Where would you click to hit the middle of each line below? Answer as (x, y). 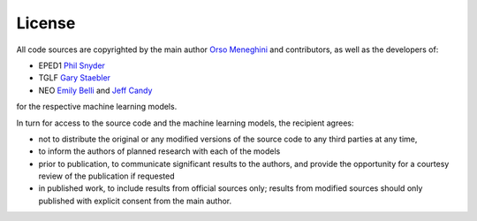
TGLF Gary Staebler (74, 78)
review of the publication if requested (107, 176)
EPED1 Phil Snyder (72, 65)
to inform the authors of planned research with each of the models (159, 151)
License (46, 23)
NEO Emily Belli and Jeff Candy (95, 90)
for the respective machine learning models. (97, 107)
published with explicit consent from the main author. (135, 201)
